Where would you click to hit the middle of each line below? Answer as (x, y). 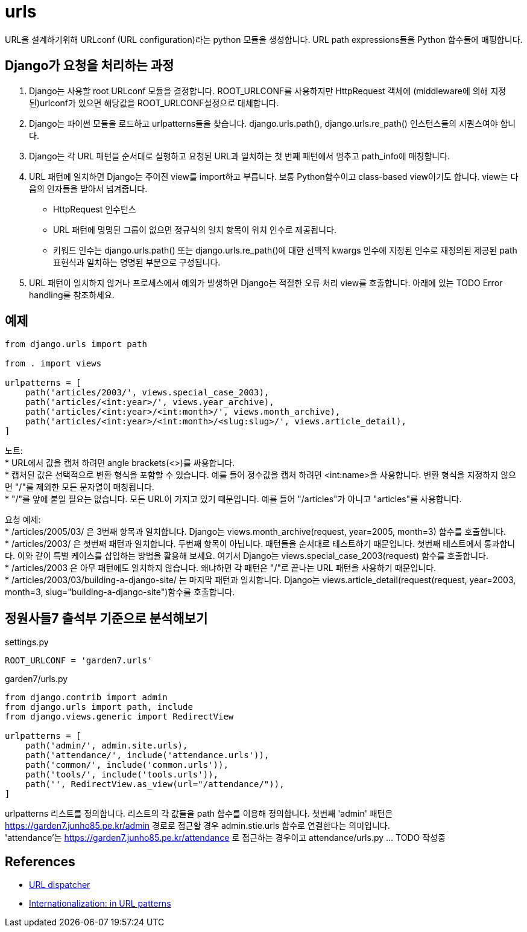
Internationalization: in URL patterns (100, 904)
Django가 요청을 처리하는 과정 (90, 66)
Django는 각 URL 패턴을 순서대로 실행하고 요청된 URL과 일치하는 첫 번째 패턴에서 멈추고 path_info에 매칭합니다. (240, 156)
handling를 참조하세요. (72, 295)
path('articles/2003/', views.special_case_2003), (147, 393)
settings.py (27, 642)
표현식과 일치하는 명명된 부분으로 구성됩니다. (137, 262)
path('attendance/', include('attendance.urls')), (147, 755)
